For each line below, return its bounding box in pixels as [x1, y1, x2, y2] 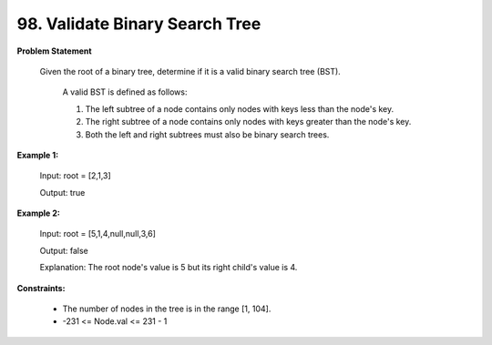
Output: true [39, 187, 86, 198]
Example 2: [16, 208, 61, 218]
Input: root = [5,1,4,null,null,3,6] [39, 228, 157, 239]
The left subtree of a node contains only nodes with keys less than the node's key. [85, 103, 395, 114]
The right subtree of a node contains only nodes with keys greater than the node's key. [85, 117, 412, 127]
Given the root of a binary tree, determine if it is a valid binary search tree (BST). [39, 66, 341, 76]
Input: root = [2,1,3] [39, 170, 111, 181]
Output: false [39, 245, 88, 256]
